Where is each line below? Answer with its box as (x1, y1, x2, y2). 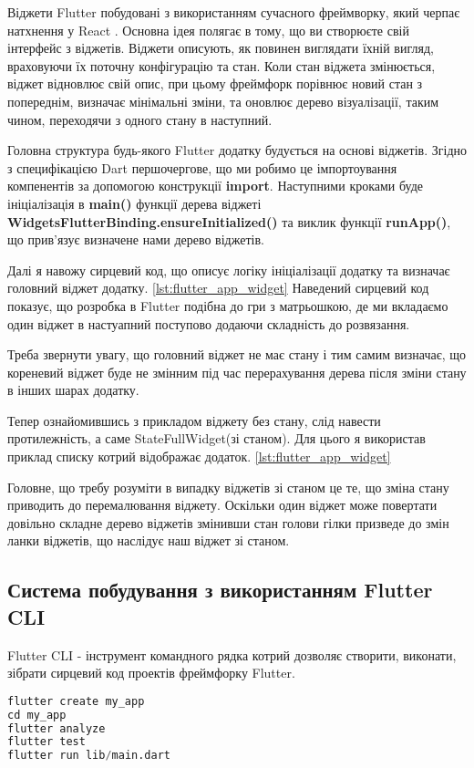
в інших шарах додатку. (7, 380, 139, 400)
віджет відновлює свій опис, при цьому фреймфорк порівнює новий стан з (7, 74, 423, 93)
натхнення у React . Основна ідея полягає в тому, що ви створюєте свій (7, 20, 409, 39)
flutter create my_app (7, 694, 145, 708)
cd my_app (7, 708, 67, 721)
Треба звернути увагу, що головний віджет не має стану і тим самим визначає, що (7, 345, 467, 364)
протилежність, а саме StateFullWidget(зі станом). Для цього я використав (7, 429, 426, 448)
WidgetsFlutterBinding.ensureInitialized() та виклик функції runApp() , (7, 212, 451, 231)
